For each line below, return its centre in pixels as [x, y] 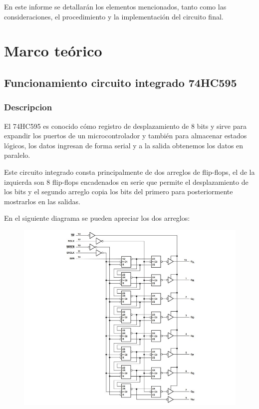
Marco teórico [53, 51]
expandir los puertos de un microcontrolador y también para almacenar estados [126, 136]
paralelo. [17, 155]
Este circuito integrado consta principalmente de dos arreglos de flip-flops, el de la [129, 172]
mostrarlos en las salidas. [42, 201]
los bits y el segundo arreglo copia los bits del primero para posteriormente [119, 192]
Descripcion [28, 107]
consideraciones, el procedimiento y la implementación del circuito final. [114, 16]
